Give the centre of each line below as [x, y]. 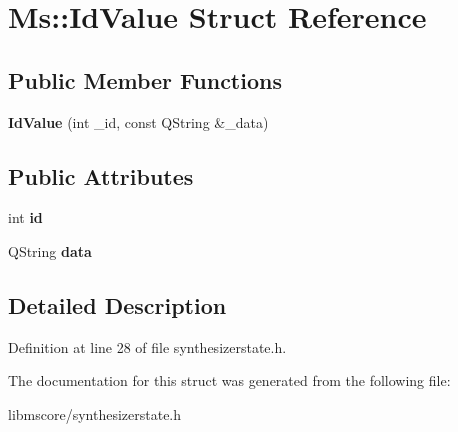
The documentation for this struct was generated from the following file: [229, 380]
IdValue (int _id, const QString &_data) [138, 121]
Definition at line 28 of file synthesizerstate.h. [147, 346]
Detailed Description [117, 304]
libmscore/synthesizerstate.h [95, 413]
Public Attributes [101, 175]
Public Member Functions [145, 79]
